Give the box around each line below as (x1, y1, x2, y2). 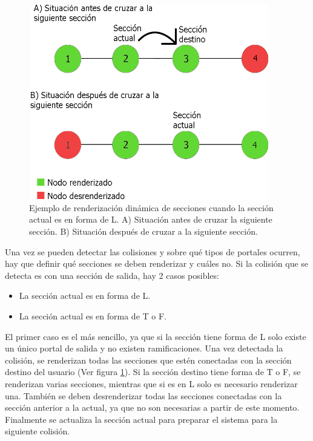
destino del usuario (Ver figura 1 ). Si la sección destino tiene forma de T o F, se (5, 365, 301, 378)
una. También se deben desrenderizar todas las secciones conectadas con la (5, 389, 282, 402)
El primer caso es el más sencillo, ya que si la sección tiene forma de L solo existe (5, 330, 306, 342)
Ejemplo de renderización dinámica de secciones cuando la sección (29, 201, 274, 214)
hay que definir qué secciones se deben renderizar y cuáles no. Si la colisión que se (5, 257, 309, 270)
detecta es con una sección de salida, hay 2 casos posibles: (5, 269, 219, 281)
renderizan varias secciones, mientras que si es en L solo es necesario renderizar (5, 377, 298, 390)
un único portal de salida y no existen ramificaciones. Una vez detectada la (5, 342, 283, 354)
